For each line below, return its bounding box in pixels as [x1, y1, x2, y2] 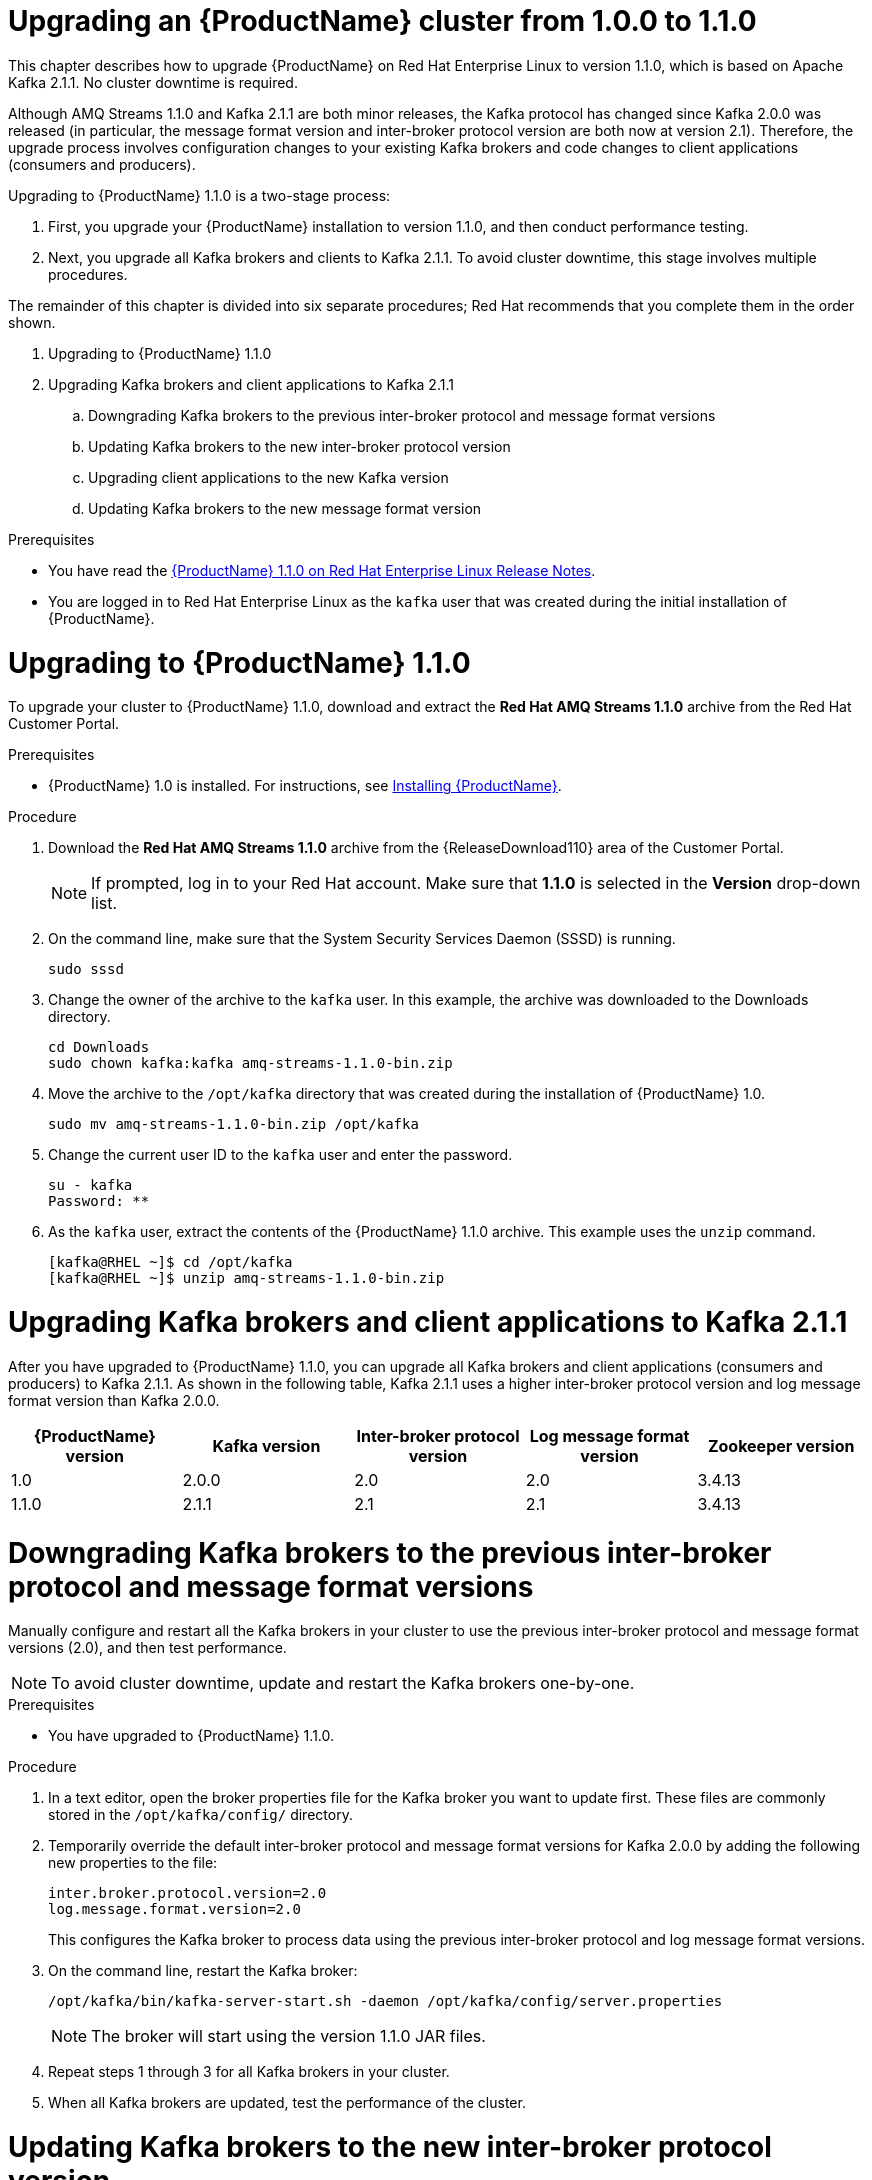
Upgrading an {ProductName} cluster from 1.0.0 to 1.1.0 [8, 4, 757, 38]
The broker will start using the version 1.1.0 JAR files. [91, 2026, 486, 2047]
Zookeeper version [707, 1435, 855, 1456]
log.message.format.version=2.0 [48, 1901, 301, 1918]
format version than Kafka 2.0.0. [8, 1391, 220, 1409]
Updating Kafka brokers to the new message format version [88, 499, 482, 517]
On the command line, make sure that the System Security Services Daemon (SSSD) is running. [48, 930, 676, 948]
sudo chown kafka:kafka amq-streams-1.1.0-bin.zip [48, 1055, 453, 1072]
